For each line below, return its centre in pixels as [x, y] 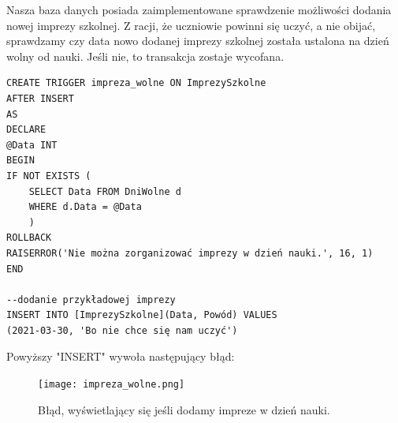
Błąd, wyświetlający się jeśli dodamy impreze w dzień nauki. [184, 409]
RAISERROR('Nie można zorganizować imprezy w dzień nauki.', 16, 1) [190, 253]
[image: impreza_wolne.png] [112, 385]
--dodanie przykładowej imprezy [91, 299]
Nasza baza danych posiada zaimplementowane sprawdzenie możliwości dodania [199, 9]
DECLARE [26, 130]
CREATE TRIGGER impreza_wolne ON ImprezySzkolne [136, 83]
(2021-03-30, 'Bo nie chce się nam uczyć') [122, 330]
